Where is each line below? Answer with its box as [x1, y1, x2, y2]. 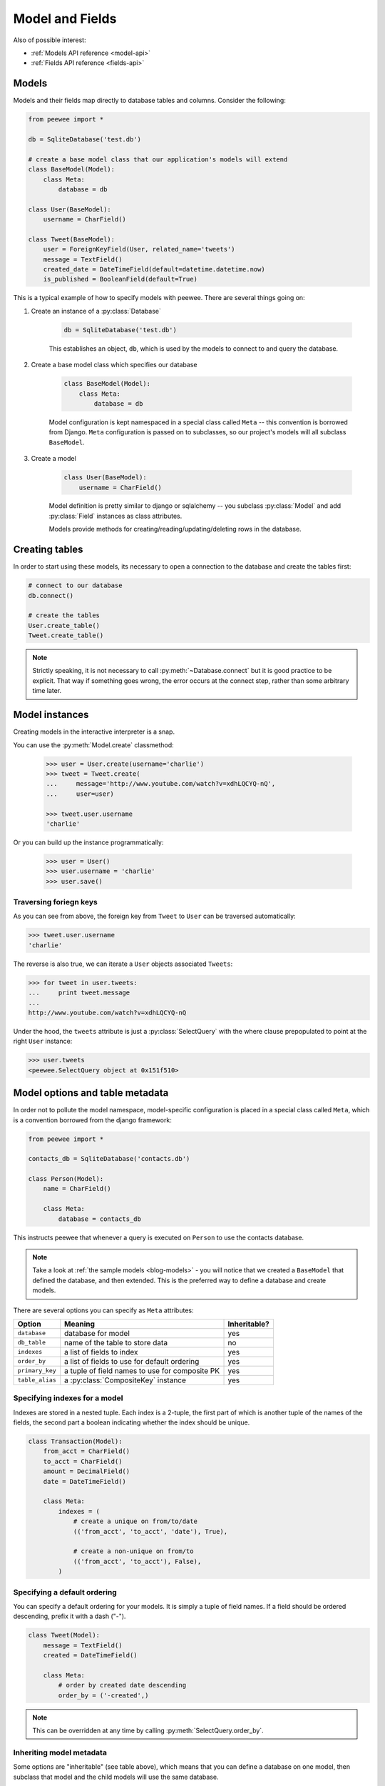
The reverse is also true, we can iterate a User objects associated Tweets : [13, 959, 233, 968]
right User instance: [13, 1037, 73, 1046]
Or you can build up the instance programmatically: [13, 838, 164, 847]
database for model [64, 1328, 130, 1338]
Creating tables [13, 544, 83, 556]
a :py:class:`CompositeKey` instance [64, 1375, 187, 1385]
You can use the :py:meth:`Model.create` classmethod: [13, 740, 174, 749]
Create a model [31, 454, 76, 463]
